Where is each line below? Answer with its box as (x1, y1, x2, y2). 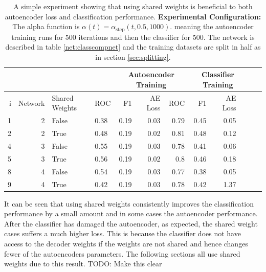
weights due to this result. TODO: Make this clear (4, 258, 162, 269)
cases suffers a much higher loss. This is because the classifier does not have (4, 228, 241, 239)
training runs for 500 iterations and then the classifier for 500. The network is (11, 31, 255, 42)
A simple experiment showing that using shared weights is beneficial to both (13, 1, 253, 11)
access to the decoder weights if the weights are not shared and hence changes (4, 238, 248, 248)
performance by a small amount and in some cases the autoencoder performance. (4, 208, 258, 219)
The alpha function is (12, 21, 80, 32)
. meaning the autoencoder (170, 21, 254, 32)
